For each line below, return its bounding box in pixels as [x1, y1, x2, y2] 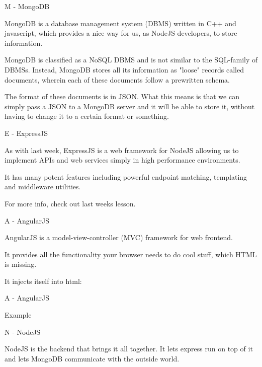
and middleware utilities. [5, 181, 81, 192]
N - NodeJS [5, 326, 41, 337]
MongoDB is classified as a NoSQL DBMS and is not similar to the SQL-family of [5, 54, 258, 65]
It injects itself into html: [5, 275, 82, 286]
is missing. [5, 259, 37, 269]
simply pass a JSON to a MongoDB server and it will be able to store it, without [5, 101, 255, 111]
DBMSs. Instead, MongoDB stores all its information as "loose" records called [5, 64, 244, 75]
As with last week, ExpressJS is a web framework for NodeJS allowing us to [5, 144, 239, 155]
